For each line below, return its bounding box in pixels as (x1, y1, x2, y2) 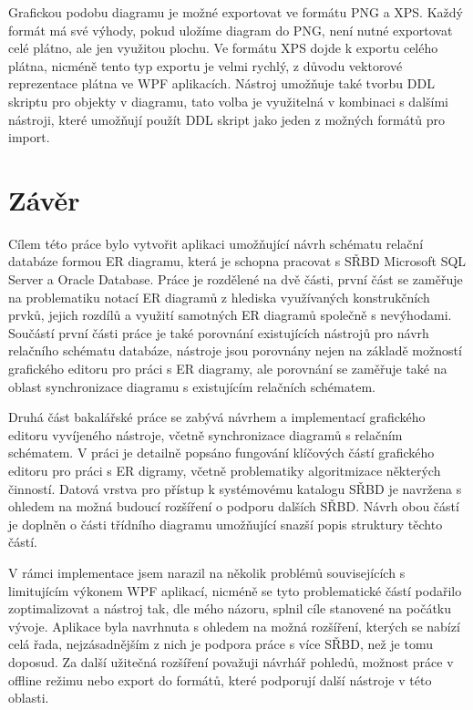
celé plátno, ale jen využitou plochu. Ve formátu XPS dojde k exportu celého (8, 38, 438, 57)
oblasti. (8, 688, 49, 707)
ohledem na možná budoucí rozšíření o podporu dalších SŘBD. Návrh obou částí (8, 497, 459, 516)
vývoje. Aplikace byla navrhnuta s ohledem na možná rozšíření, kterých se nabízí (8, 616, 460, 635)
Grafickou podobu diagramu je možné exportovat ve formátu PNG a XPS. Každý (8, 3, 463, 21)
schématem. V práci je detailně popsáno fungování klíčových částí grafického (8, 443, 435, 462)
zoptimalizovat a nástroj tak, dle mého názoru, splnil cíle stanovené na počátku (8, 599, 452, 618)
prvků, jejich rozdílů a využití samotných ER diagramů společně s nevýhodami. (8, 305, 452, 324)
